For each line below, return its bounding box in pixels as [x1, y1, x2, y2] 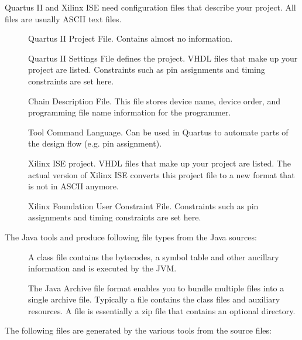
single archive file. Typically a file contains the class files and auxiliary [28, 293, 280, 305]
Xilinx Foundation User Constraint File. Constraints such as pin [28, 199, 259, 212]
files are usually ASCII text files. [5, 12, 122, 25]
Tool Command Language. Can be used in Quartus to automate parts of [28, 125, 289, 138]
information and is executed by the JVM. [28, 262, 177, 274]
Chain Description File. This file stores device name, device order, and [28, 94, 280, 107]
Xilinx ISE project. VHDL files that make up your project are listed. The [28, 157, 291, 169]
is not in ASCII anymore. [28, 180, 119, 192]
